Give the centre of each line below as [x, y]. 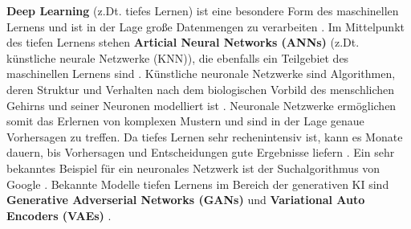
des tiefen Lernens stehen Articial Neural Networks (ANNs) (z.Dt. [183, 42]
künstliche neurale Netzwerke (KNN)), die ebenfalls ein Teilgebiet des [178, 57]
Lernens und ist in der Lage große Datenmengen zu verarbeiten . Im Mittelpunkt [205, 26]
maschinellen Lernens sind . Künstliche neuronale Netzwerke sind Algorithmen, [201, 74]
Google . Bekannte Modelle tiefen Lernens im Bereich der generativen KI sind [198, 184]
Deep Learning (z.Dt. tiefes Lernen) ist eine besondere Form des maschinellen [203, 10]
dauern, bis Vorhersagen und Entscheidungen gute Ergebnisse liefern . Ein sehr [201, 152]
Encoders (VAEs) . [59, 215]
